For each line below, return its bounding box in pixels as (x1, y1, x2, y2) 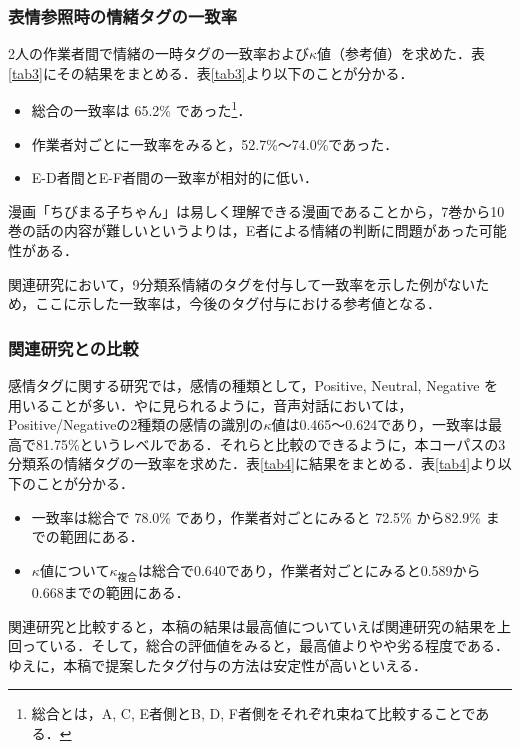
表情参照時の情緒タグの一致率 (8, 3, 238, 28)
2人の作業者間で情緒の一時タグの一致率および (8, 43, 309, 64)
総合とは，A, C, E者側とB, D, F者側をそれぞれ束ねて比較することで (31, 703, 476, 724)
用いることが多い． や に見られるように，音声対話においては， (8, 394, 413, 415)
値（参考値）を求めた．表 (317, 43, 486, 64)
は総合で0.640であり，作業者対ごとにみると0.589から (137, 559, 481, 580)
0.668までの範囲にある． (31, 581, 190, 602)
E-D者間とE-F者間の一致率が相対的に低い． (31, 167, 319, 188)
